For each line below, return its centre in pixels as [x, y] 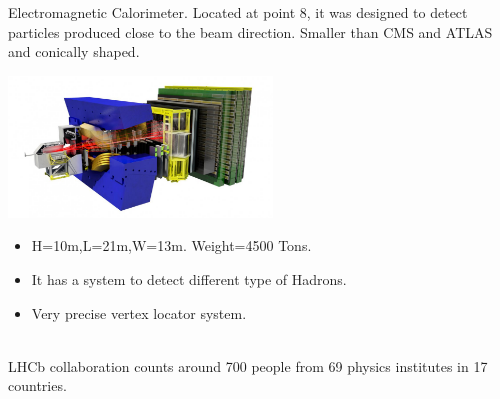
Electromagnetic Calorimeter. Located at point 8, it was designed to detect [238, 12]
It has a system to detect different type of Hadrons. [189, 279]
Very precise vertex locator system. [139, 312]
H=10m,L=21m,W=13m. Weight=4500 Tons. [171, 245]
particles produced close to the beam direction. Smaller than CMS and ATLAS [250, 31]
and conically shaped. [74, 51]
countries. [37, 385]
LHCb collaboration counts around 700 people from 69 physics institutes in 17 [248, 365]
